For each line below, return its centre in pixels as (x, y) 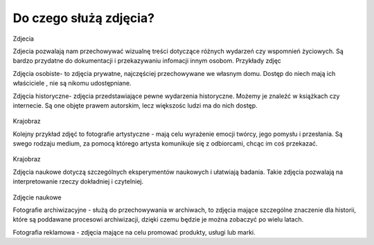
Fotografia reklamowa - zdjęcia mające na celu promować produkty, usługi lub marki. (134, 232)
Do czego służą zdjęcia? (84, 18)
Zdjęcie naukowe (37, 197)
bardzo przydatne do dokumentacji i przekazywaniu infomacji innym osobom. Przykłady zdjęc (147, 61)
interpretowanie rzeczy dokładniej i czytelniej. (78, 182)
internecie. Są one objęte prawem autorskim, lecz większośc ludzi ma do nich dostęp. (135, 105)
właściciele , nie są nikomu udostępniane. (72, 84)
